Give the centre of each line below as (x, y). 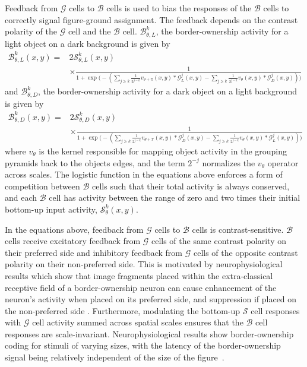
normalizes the (229, 162)
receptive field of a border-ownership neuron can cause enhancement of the (141, 287)
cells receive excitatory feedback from (73, 241)
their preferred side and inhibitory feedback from (94, 252)
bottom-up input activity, (51, 209)
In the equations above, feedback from (74, 229)
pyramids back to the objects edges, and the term (95, 162)
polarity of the (31, 31)
